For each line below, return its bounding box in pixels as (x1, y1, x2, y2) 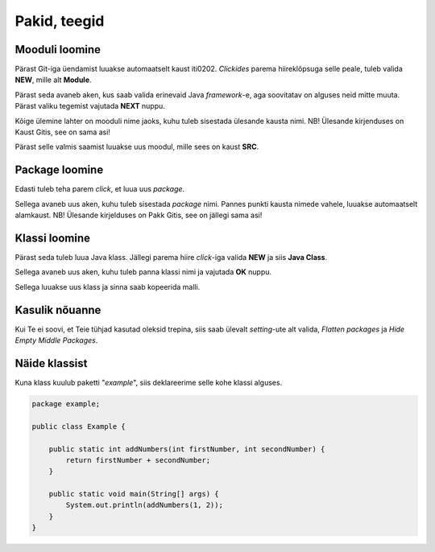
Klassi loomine (14, 231, 91, 245)
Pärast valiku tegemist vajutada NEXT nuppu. (14, 101, 165, 111)
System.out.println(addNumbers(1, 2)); (65, 501, 223, 510)
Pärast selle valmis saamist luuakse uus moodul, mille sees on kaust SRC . (14, 142, 259, 152)
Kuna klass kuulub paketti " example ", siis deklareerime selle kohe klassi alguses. (14, 377, 283, 387)
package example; (31, 399, 101, 408)
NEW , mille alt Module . (14, 75, 92, 84)
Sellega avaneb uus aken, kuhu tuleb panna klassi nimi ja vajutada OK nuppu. (14, 267, 272, 277)
